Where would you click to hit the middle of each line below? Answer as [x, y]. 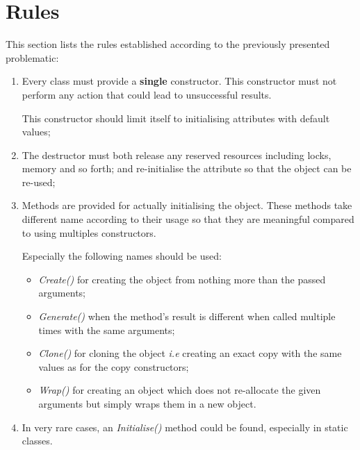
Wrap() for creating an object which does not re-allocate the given [180, 390]
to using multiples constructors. [89, 232]
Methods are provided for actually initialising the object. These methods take [187, 205]
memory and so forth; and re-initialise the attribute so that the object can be [187, 168]
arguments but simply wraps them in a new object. [147, 403]
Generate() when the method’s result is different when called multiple [187, 316]
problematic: [32, 57]
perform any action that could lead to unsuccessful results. [147, 94]
